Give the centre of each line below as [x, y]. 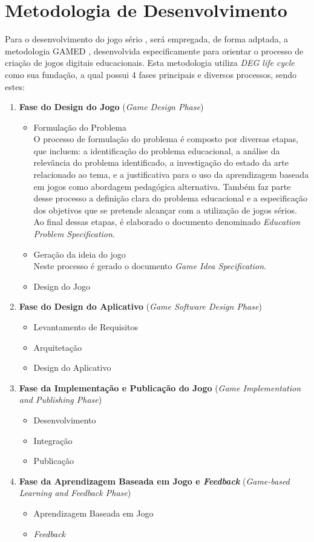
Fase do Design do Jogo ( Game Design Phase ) [111, 107]
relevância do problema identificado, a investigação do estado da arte [161, 162]
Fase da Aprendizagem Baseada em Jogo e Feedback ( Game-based [154, 481]
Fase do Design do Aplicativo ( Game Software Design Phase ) [140, 306]
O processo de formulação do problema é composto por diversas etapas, [166, 139]
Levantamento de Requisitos [86, 327]
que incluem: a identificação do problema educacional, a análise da [157, 150]
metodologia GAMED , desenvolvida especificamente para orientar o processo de [154, 51]
